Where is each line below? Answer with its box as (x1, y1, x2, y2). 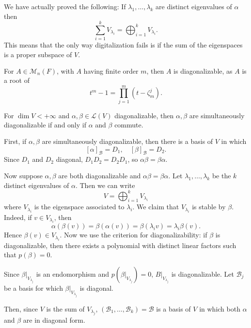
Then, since (4, 303, 38, 313)
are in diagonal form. (23, 315, 85, 325)
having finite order (83, 65, 139, 76)
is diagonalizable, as (173, 65, 233, 76)
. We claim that (132, 202, 179, 212)
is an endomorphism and (36, 268, 109, 279)
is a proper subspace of (4, 49, 72, 59)
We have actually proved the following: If (4, 1, 126, 11)
